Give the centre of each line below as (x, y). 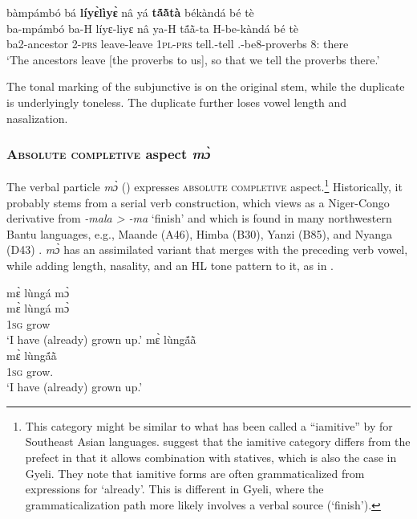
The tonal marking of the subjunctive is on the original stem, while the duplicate (206, 86)
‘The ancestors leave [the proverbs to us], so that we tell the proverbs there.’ (193, 59)
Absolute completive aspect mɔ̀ (109, 154)
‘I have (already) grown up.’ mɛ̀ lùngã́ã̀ (101, 339)
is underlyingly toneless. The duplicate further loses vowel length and (177, 102)
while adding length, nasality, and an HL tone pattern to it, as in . (170, 265)
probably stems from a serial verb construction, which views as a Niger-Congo (198, 202)
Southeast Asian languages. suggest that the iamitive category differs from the (218, 441)
